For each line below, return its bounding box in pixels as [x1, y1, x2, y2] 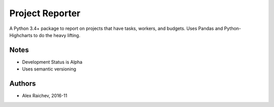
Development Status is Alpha [22, 59, 83, 65]
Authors [9, 79, 36, 88]
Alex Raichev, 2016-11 [22, 93, 67, 99]
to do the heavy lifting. [33, 32, 81, 38]
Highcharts [9, 32, 33, 38]
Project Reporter [9, 8, 81, 19]
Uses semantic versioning [22, 66, 76, 72]
